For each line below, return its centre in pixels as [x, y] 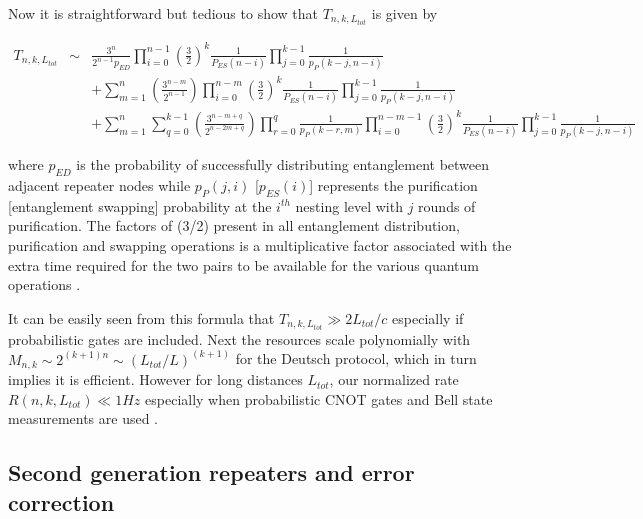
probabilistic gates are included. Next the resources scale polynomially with [239, 338]
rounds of [447, 205]
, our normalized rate [394, 379]
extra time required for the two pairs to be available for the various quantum [243, 264]
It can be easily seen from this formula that [141, 317]
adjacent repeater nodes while [99, 184]
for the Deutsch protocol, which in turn [356, 358]
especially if [428, 317]
